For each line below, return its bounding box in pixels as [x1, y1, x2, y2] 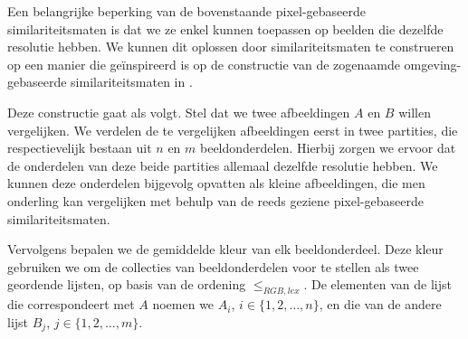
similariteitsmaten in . [71, 72, 193, 91]
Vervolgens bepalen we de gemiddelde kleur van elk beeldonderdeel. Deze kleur [7, 240, 444, 259]
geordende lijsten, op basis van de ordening [7, 275, 246, 294]
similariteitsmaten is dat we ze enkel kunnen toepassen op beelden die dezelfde [7, 19, 444, 38]
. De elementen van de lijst [303, 275, 452, 294]
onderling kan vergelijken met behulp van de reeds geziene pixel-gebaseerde [7, 191, 424, 210]
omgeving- [404, 54, 462, 73]
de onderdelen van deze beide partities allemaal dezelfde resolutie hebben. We [7, 155, 438, 174]
